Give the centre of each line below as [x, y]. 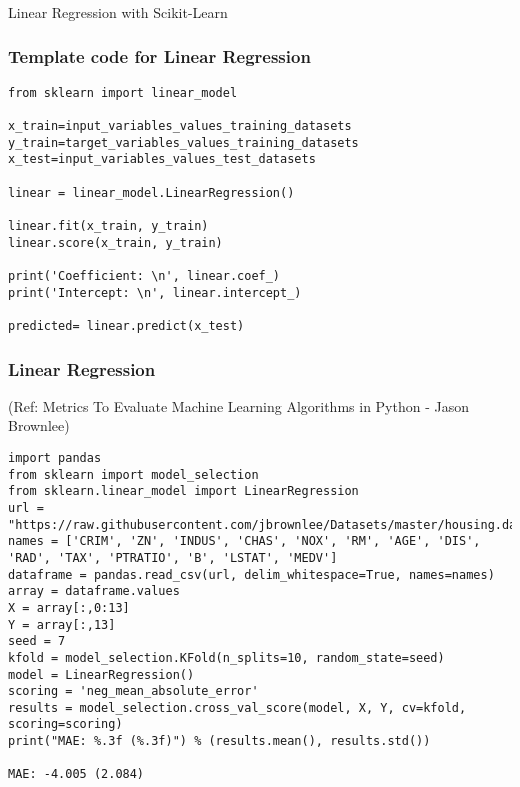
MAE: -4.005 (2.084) [76, 774]
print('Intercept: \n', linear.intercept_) [155, 292]
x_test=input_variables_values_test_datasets [162, 159]
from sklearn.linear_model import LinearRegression [183, 491]
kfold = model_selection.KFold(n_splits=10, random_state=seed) [226, 657]
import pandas [55, 457]
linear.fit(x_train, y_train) [108, 225]
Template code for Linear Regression [159, 56]
